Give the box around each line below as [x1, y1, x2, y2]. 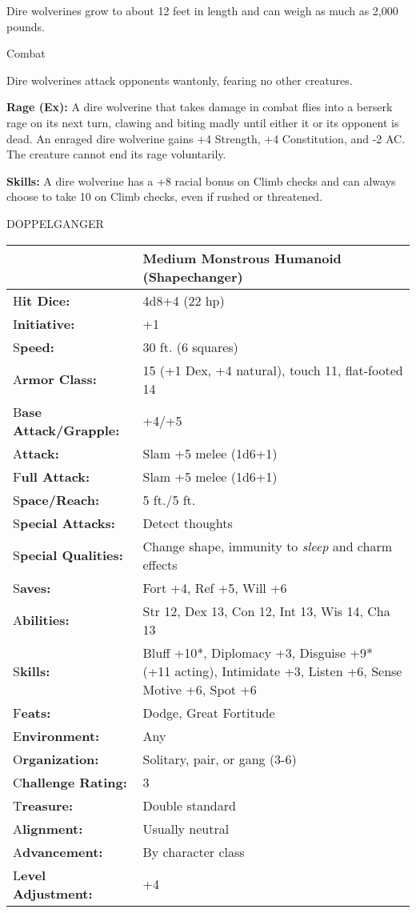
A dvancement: [13, 842, 103, 861]
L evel [13, 865, 46, 884]
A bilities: [13, 611, 70, 630]
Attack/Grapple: [13, 420, 120, 439]
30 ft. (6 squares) [142, 337, 238, 356]
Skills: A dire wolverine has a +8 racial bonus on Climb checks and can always [6, 172, 396, 189]
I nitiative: [13, 314, 75, 333]
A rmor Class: [13, 370, 97, 389]
